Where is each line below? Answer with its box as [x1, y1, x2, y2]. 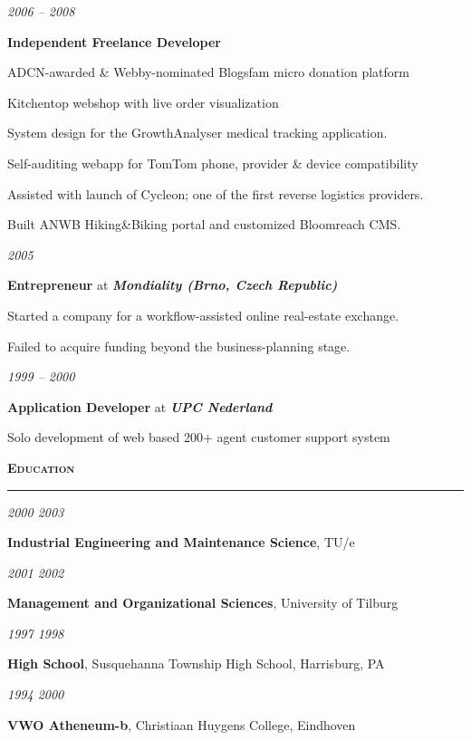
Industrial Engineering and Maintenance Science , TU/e [7, 533, 355, 552]
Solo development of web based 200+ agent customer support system [7, 428, 390, 447]
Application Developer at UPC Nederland [7, 397, 273, 416]
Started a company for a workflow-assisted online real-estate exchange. [7, 305, 399, 324]
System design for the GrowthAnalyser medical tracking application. [7, 123, 388, 142]
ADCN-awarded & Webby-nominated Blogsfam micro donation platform [7, 62, 409, 82]
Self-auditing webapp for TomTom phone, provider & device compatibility [7, 153, 418, 172]
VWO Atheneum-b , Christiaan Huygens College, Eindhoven [7, 715, 356, 734]
